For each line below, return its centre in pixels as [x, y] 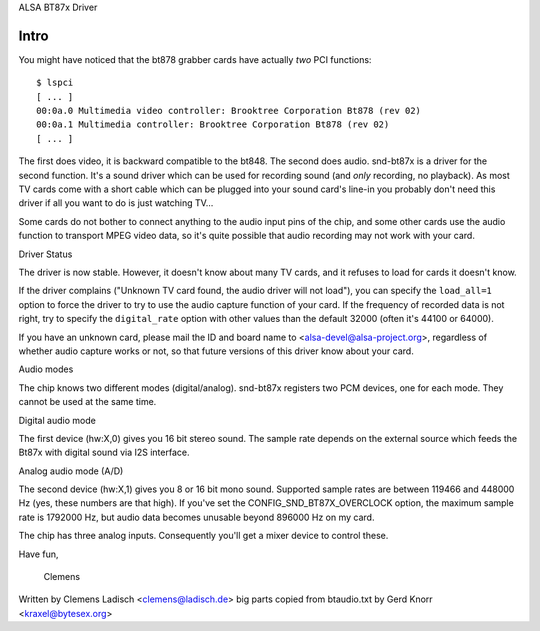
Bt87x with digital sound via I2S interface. [104, 452]
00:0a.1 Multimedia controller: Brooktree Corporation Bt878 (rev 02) [213, 124]
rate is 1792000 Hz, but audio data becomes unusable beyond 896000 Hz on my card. [196, 517]
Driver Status [45, 254]
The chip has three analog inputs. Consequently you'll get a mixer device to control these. [203, 536]
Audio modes [46, 369]
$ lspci [55, 83]
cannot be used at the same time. [87, 402]
